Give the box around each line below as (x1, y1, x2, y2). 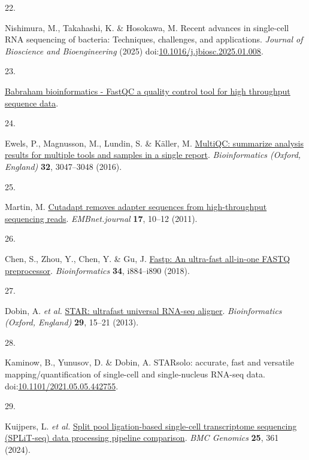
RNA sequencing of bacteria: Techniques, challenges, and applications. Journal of (5, 33, 303, 45)
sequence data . (5, 96, 59, 109)
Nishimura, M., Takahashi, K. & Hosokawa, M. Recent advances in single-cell (5, 21, 289, 33)
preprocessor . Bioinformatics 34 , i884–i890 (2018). (5, 264, 190, 276)
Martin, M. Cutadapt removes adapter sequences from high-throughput (5, 200, 267, 213)
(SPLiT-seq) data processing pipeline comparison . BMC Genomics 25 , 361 (5, 431, 279, 444)
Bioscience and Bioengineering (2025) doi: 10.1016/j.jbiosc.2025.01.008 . (5, 44, 263, 57)
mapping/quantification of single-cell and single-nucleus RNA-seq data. (5, 368, 265, 380)
